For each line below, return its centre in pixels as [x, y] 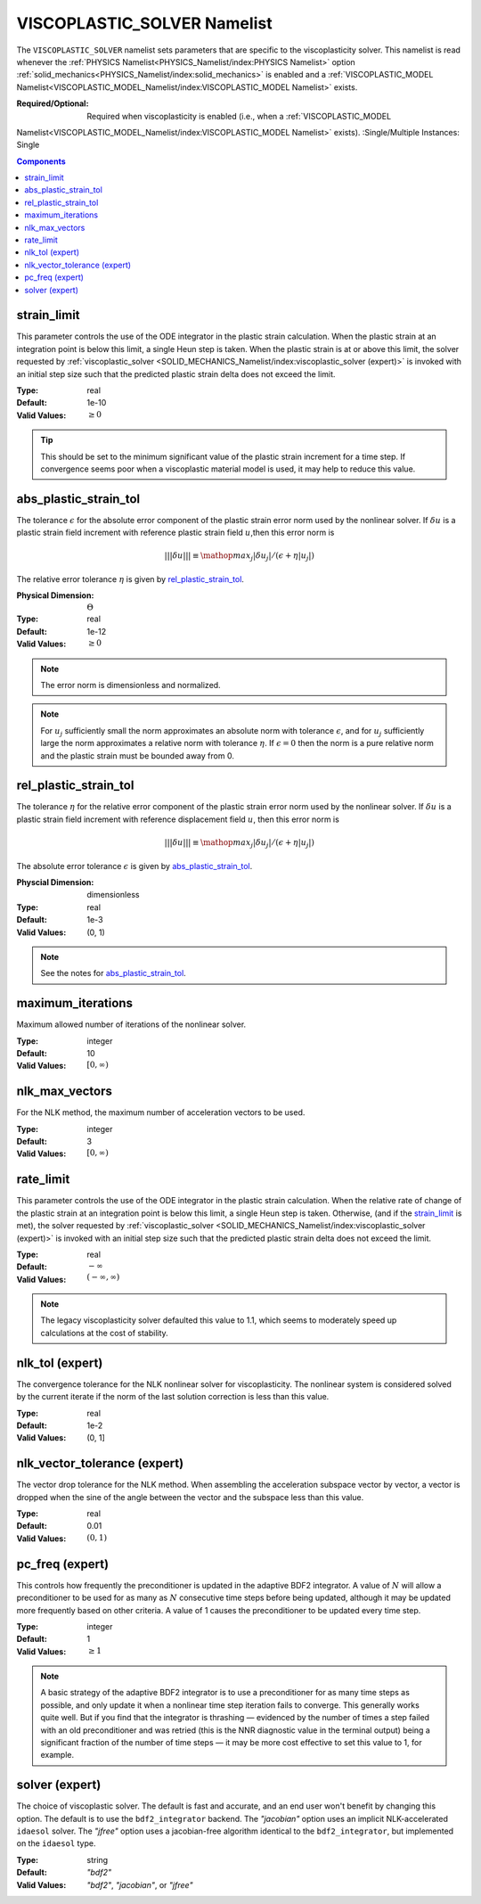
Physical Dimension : [55, 595]
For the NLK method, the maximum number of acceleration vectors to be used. [161, 1112]
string [98, 1859]
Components [41, 161]
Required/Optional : [53, 103]
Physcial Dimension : [55, 882]
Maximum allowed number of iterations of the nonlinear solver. [131, 1024]
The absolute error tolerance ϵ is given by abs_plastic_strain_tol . [135, 866]
